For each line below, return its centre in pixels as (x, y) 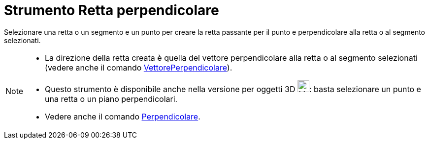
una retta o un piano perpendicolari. (111, 99)
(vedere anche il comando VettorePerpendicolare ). (139, 67)
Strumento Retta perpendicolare (112, 10)
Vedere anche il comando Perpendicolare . (123, 116)
